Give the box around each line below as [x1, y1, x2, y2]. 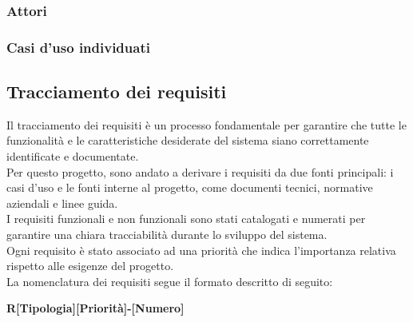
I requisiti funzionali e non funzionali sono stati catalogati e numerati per [6, 210, 366, 227]
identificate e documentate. [6, 148, 139, 165]
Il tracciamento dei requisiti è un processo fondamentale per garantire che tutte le [6, 116, 407, 133]
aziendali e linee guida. [6, 194, 118, 211]
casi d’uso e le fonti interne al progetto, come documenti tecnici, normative [6, 179, 373, 196]
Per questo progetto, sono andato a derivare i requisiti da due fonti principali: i [6, 163, 394, 180]
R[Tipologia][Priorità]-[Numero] [6, 300, 185, 316]
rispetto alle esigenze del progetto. [6, 257, 174, 274]
